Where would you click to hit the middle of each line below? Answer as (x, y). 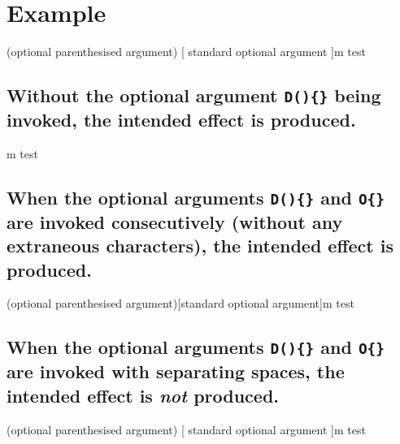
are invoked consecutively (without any (175, 221)
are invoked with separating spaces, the (176, 371)
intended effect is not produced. (143, 395)
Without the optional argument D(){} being (194, 95)
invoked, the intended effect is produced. (181, 120)
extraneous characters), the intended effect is (200, 246)
